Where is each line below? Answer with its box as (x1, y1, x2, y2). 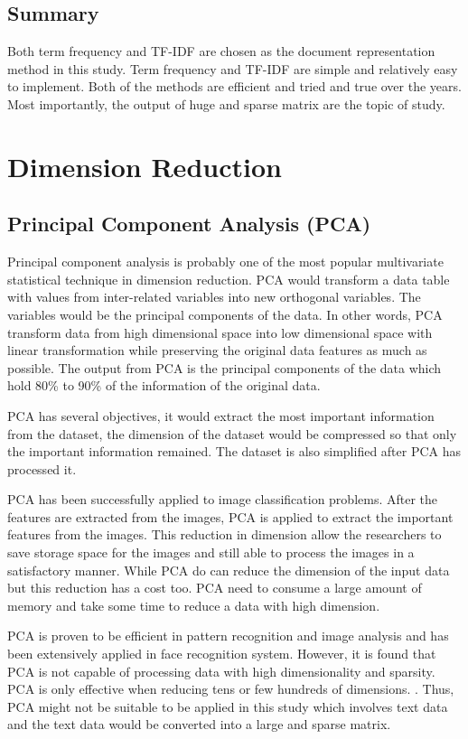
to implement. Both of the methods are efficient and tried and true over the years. (7, 77, 462, 96)
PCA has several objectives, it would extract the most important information (7, 406, 435, 425)
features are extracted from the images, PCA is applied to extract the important (7, 507, 454, 526)
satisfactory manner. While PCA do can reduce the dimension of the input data (7, 560, 450, 579)
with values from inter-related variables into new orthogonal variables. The (7, 287, 421, 306)
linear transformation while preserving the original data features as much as (7, 341, 427, 360)
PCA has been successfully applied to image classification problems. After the (7, 490, 438, 509)
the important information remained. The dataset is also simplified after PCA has (7, 442, 462, 461)
